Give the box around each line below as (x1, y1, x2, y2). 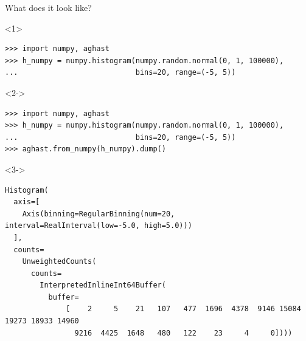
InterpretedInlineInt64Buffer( (40, 281, 166, 290)
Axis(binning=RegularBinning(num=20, (22, 209, 175, 218)
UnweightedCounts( (22, 257, 97, 266)
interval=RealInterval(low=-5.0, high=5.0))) (5, 221, 192, 230)
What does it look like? (5, 1, 92, 13)
